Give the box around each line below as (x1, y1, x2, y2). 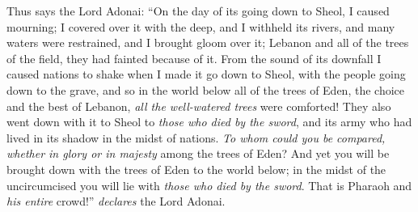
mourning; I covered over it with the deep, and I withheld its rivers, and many (6, 18, 395, 35)
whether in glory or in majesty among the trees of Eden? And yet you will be (6, 145, 390, 162)
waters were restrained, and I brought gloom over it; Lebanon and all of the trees (6, 34, 409, 51)
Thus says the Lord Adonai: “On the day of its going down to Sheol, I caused (6, 2, 390, 19)
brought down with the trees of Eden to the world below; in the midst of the (6, 160, 386, 177)
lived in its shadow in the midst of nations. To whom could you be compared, (6, 129, 386, 146)
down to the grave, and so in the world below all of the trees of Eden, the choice (6, 81, 404, 98)
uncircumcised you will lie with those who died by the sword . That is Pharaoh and (6, 176, 412, 193)
